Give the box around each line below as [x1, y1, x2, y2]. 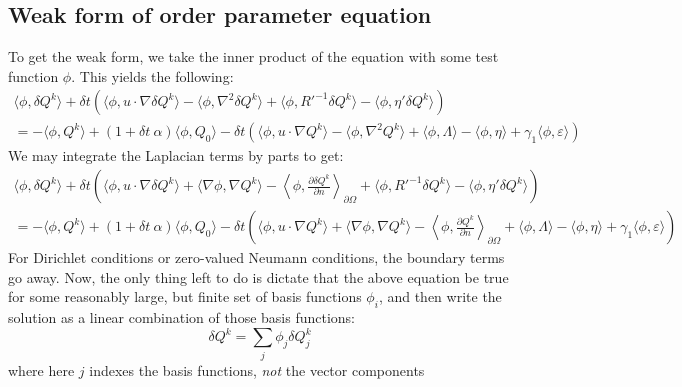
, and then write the [378, 286, 502, 307]
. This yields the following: [71, 65, 234, 86]
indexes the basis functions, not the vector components [89, 359, 425, 380]
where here [8, 359, 75, 380]
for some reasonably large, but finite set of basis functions [8, 286, 362, 307]
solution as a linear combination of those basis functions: [8, 307, 356, 328]
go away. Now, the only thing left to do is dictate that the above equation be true [8, 266, 509, 287]
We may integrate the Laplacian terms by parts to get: [8, 145, 344, 166]
